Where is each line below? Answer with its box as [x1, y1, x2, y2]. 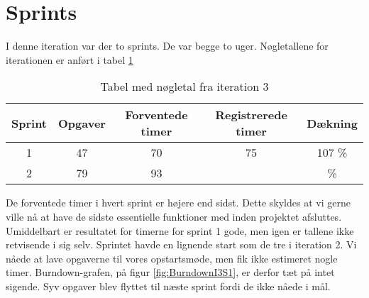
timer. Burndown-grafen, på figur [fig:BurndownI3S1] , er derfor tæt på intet [6, 265, 335, 280]
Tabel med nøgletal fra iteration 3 [100, 78, 269, 95]
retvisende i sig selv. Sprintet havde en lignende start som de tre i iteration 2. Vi [6, 237, 357, 252]
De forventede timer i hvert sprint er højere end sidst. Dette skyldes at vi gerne [6, 195, 351, 210]
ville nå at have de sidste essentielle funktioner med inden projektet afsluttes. [6, 209, 342, 223]
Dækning [307, 114, 358, 131]
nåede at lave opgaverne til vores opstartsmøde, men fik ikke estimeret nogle [6, 250, 338, 265]
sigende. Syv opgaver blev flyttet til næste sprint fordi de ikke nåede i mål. [6, 278, 331, 293]
